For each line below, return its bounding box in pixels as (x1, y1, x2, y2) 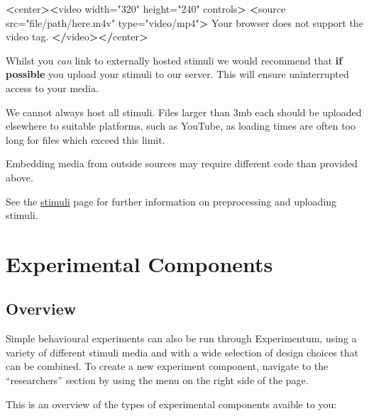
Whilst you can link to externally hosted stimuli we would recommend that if (6, 52, 343, 67)
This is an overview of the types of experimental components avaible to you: (6, 396, 337, 411)
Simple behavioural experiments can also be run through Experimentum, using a (6, 331, 357, 346)
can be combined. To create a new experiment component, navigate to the (6, 359, 329, 373)
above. (6, 169, 33, 184)
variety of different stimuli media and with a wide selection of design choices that (6, 344, 358, 359)
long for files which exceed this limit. (6, 132, 165, 147)
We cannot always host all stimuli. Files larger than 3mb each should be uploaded (6, 104, 362, 119)
